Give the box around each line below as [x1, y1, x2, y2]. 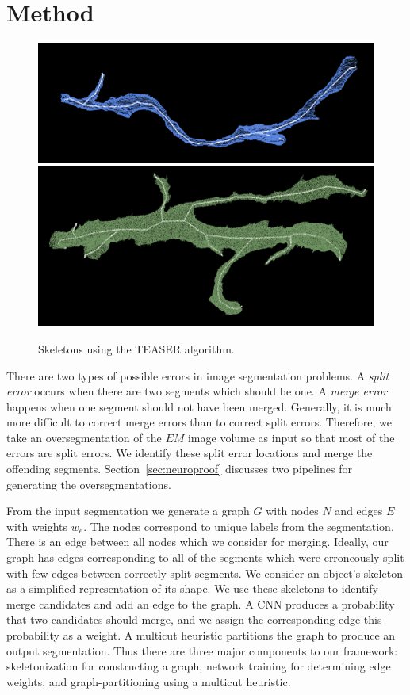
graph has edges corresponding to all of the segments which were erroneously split [6, 549, 404, 566]
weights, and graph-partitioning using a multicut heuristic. [6, 673, 291, 689]
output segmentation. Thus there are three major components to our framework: [6, 642, 398, 659]
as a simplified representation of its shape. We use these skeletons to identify [6, 580, 378, 597]
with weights [6, 517, 68, 534]
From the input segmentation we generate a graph [6, 502, 250, 519]
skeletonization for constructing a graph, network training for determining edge [6, 658, 391, 674]
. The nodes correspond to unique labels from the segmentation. [83, 517, 394, 534]
